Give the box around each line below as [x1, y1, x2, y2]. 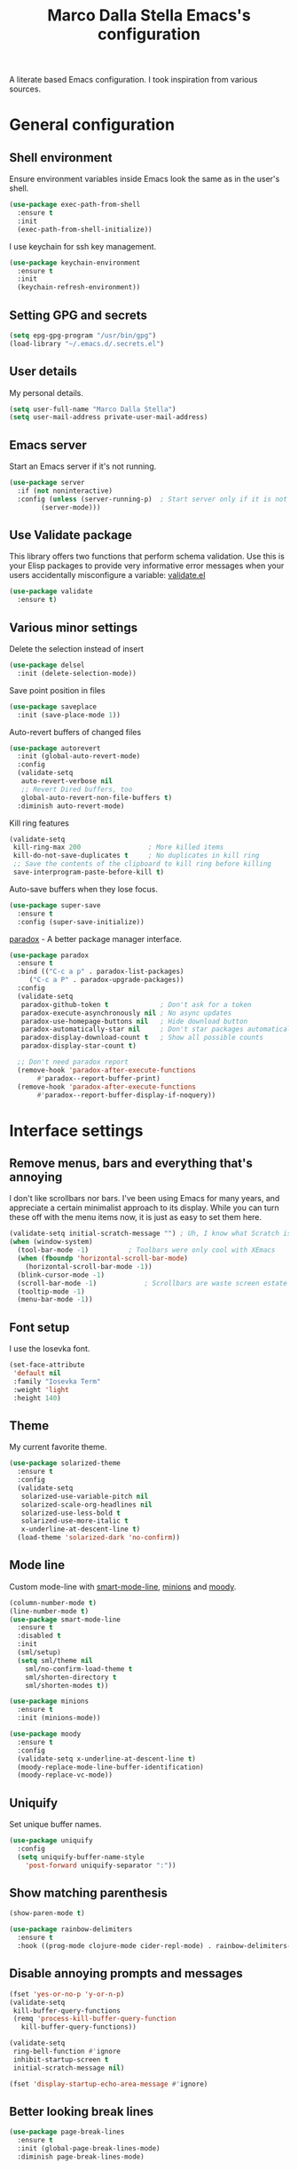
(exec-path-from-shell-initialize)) [17, 225, 153, 234]
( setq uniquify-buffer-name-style [17, 1852, 145, 1861]
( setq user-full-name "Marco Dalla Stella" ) [9, 405, 176, 414]
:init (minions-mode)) [17, 1714, 101, 1723]
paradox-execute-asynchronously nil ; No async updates [20, 1009, 232, 1018]
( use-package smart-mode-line [9, 1615, 122, 1624]
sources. [9, 83, 42, 94]
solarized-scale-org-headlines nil [20, 1500, 153, 1509]
